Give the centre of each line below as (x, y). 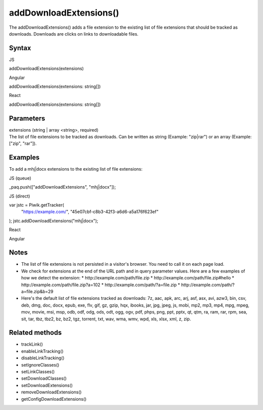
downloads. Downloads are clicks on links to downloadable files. (74, 34)
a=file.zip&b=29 (37, 291)
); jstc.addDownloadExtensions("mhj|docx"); (54, 221)
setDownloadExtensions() (47, 385)
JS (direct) (19, 196)
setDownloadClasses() (44, 378)
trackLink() (32, 344)
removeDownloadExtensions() (51, 392)
